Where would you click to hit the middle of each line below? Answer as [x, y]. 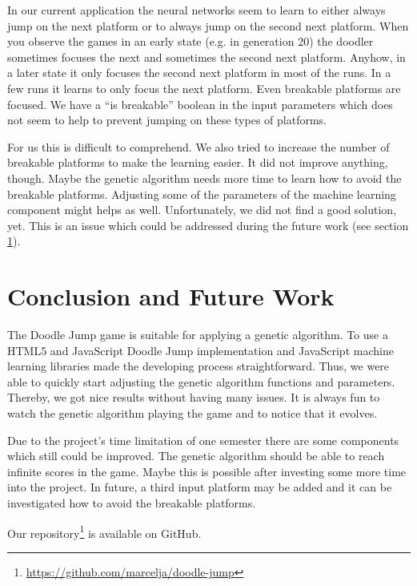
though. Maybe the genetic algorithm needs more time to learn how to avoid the [204, 178]
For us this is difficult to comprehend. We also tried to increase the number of [198, 146]
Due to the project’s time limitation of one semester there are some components [203, 440]
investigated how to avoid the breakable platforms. [132, 502]
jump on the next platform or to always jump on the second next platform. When [208, 25]
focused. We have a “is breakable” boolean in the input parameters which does [200, 104]
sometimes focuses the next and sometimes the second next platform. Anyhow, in [206, 57]
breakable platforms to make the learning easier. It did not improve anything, [198, 162]
